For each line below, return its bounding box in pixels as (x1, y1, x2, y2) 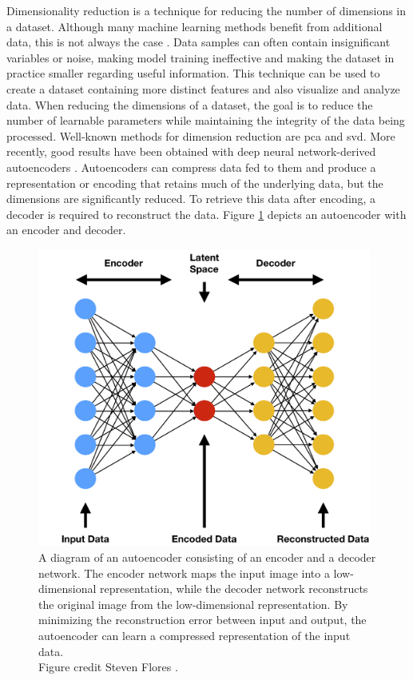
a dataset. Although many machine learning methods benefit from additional (6, 18, 383, 34)
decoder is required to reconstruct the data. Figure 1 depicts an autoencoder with (6, 205, 407, 222)
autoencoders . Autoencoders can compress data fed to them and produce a (6, 158, 376, 175)
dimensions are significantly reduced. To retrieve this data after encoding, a (6, 190, 376, 207)
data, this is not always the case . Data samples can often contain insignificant (6, 34, 391, 50)
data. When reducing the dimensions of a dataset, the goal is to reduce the (6, 96, 373, 113)
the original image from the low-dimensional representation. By (38, 595, 348, 612)
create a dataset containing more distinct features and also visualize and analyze (6, 80, 400, 97)
